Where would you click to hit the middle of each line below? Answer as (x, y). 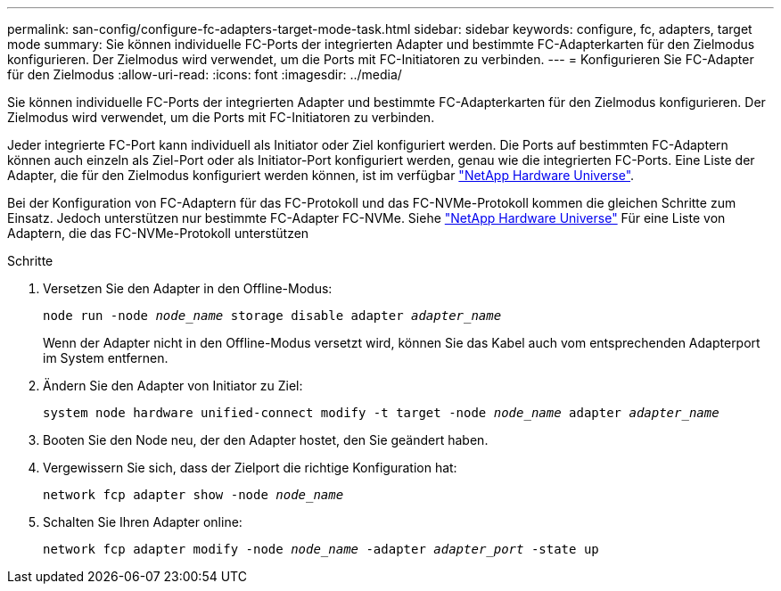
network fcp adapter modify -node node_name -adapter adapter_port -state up (321, 549)
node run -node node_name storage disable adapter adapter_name (272, 316)
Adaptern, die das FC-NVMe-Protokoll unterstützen (158, 233)
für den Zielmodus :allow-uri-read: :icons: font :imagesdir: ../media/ (205, 74)
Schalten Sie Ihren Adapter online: (143, 522)
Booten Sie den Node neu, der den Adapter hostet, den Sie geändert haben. (266, 440)
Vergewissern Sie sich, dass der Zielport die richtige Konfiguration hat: (250, 468)
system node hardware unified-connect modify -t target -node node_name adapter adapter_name (381, 413)
